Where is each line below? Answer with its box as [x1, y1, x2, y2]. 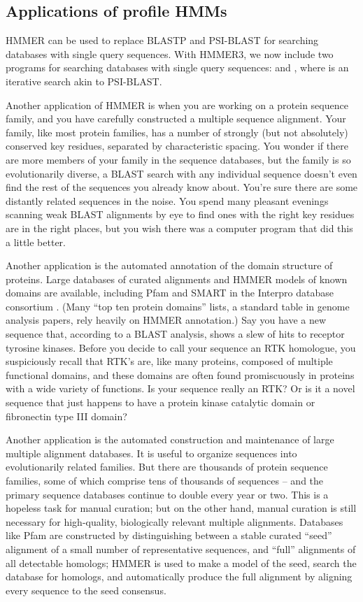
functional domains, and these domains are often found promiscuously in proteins [6, 367, 355, 382]
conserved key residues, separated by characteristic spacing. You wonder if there [6, 138, 348, 153]
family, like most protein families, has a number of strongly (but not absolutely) [6, 124, 348, 139]
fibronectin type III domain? [6, 408, 127, 423]
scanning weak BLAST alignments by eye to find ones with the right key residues [6, 207, 355, 222]
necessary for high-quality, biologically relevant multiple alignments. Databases [6, 514, 343, 529]
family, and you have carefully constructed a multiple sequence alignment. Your [6, 111, 346, 126]
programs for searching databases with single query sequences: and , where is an [6, 60, 349, 75]
